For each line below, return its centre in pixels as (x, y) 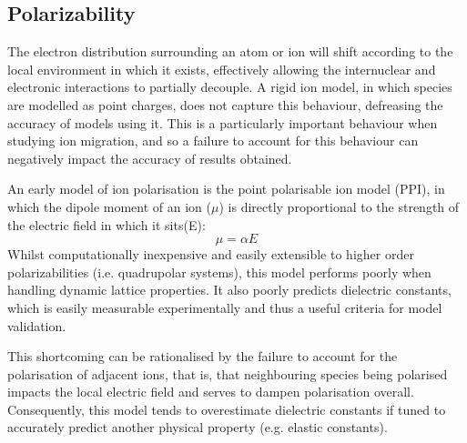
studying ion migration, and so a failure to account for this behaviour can (213, 141)
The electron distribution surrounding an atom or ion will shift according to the (230, 51)
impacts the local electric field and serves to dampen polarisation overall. (211, 392)
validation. (37, 325)
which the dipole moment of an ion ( (109, 206)
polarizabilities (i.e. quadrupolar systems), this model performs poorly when (219, 272)
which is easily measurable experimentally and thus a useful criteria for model (225, 307)
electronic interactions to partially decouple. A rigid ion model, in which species (230, 87)
